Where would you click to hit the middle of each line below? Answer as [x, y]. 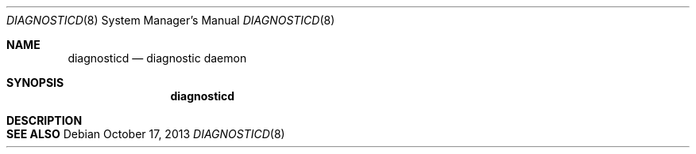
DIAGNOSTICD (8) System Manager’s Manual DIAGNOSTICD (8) [171, 20]
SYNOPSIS [35, 83]
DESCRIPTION [44, 120]
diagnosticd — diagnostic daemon [157, 58]
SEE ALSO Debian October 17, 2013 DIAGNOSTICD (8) [146, 134]
